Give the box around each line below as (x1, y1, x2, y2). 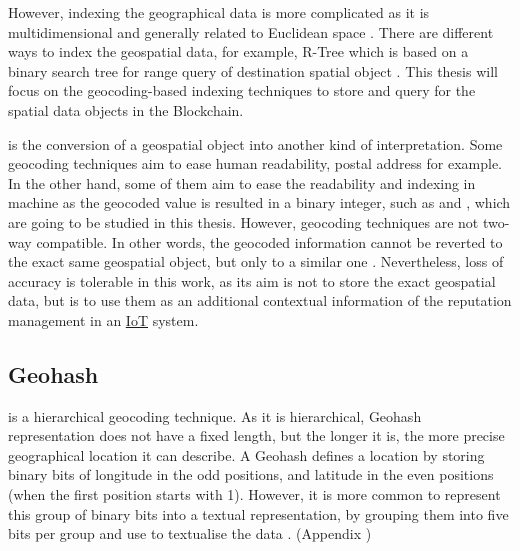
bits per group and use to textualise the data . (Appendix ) (8, 523, 372, 544)
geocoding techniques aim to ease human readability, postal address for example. (8, 153, 503, 174)
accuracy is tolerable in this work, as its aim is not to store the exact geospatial (8, 270, 496, 291)
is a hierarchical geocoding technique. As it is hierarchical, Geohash (8, 405, 422, 426)
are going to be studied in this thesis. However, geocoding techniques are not (8, 211, 479, 232)
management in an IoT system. (8, 309, 199, 330)
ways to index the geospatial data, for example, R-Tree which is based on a (8, 41, 469, 62)
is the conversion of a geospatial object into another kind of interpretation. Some (8, 133, 503, 154)
